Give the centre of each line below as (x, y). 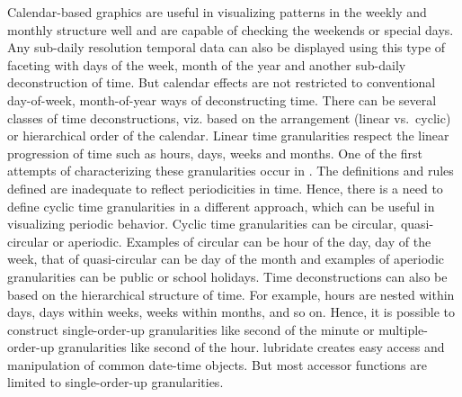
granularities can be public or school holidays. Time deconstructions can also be (227, 276)
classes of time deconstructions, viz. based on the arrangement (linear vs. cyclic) (229, 117)
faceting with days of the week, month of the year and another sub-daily (207, 64)
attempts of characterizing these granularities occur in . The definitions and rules (231, 171)
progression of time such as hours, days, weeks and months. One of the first (215, 153)
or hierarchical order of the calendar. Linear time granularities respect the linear (228, 135)
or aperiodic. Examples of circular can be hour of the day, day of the (242, 241)
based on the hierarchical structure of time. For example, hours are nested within (231, 294)
